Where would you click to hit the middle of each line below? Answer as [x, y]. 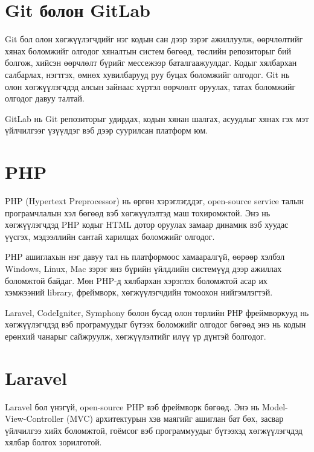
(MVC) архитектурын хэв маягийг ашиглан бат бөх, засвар [175, 418]
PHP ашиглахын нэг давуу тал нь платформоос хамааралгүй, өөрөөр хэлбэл [145, 257]
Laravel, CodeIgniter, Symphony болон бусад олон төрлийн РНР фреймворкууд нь [157, 312]
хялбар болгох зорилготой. [53, 442]
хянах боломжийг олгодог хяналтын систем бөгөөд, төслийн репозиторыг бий [148, 50]
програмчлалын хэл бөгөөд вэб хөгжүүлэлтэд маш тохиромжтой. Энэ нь [138, 212]
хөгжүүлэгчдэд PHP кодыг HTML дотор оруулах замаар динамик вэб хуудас [147, 224]
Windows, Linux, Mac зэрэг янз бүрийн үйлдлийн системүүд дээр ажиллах [143, 268]
